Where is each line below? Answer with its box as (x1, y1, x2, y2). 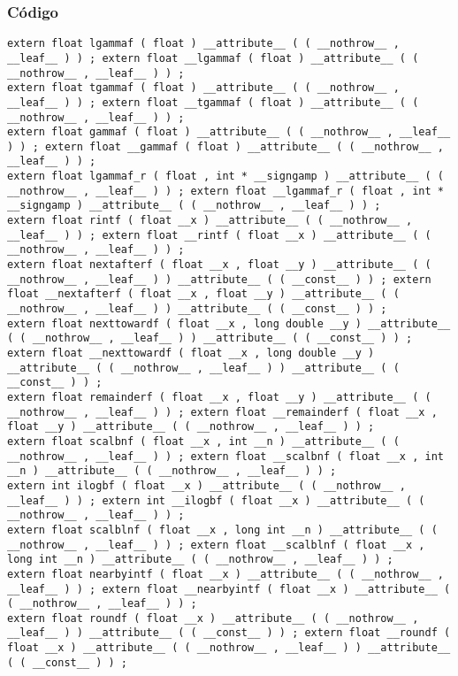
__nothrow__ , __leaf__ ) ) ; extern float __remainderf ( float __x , (7, 405, 438, 419)
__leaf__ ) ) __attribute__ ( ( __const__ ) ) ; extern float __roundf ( (7, 626, 451, 640)
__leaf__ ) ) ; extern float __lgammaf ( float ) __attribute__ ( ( (7, 51, 419, 65)
